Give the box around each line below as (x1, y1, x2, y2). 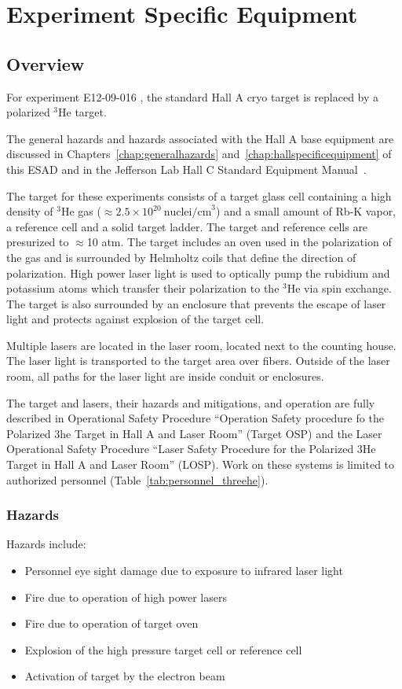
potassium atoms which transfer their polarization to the (6, 280, 280, 297)
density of (6, 203, 53, 219)
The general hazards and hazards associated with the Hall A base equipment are (6, 130, 394, 146)
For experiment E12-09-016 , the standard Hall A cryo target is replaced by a (6, 88, 379, 105)
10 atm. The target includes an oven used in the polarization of (86, 234, 392, 250)
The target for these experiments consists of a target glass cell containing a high (6, 187, 392, 204)
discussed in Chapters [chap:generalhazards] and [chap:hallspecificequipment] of (6, 146, 392, 162)
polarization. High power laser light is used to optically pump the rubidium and (6, 264, 390, 281)
